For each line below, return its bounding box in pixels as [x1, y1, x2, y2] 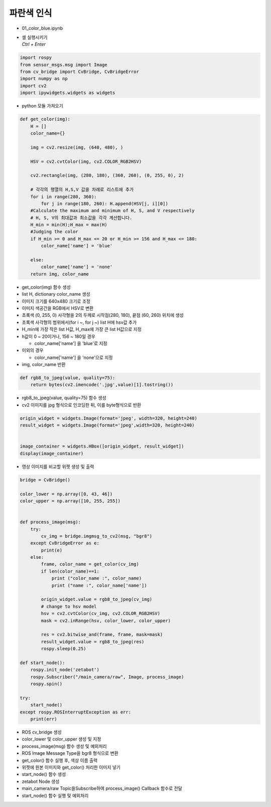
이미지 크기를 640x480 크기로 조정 [22, 298, 91, 304]
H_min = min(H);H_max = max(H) [30, 222, 107, 228]
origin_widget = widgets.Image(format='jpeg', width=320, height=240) [20, 415, 198, 421]
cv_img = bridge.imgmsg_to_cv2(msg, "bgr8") [41, 533, 153, 539]
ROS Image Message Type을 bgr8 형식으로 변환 [22, 750, 119, 756]
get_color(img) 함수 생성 [22, 284, 71, 290]
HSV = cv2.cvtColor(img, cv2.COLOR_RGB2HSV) [30, 158, 142, 164]
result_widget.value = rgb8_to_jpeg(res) [41, 639, 145, 645]
